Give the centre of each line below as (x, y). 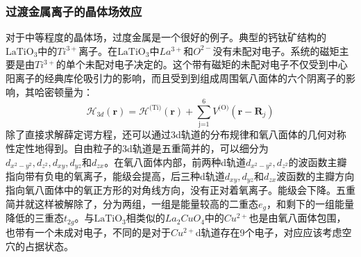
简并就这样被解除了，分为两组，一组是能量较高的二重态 (132, 204)
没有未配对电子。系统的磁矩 (276, 50)
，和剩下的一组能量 (310, 204)
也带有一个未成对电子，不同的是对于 (88, 232)
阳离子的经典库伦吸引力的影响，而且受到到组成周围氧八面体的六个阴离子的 (176, 78)
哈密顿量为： (64, 91)
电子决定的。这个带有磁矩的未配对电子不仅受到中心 (231, 64)
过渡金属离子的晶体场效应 (74, 11)
